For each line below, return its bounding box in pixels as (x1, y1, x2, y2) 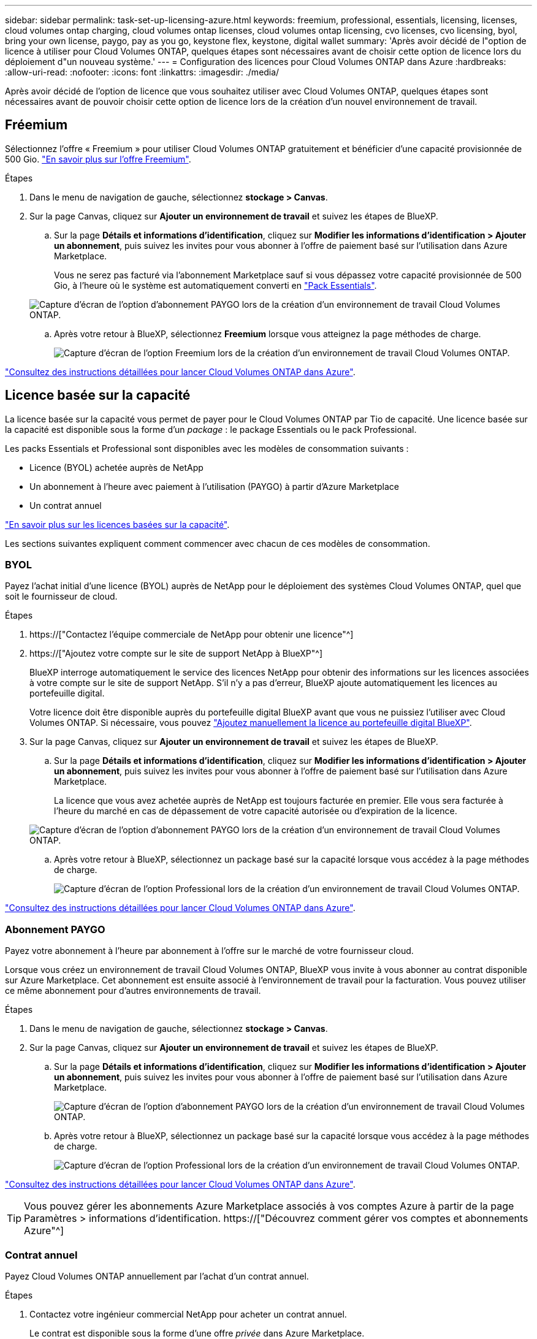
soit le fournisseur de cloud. (5, 591, 118, 602)
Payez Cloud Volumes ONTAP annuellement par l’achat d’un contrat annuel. (5, 1270, 309, 1281)
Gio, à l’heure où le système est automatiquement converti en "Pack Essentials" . (54, 280, 377, 291)
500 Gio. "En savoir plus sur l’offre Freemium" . (5, 153, 191, 164)
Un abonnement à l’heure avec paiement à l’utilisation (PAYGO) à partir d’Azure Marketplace (29, 481, 400, 492)
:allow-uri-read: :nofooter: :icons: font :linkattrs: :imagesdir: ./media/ (5, 67, 280, 77)
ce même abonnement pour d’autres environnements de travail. (5, 985, 261, 996)
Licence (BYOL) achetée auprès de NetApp (29, 462, 204, 473)
